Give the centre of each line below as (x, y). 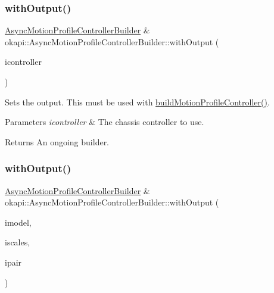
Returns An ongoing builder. (57, 141)
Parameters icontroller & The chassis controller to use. (105, 122)
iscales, (18, 242)
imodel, (18, 222)
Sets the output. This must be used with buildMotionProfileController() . (137, 102)
